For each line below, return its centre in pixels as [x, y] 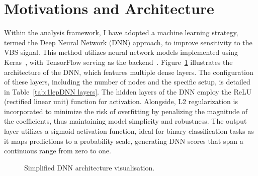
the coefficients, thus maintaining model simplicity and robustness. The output [125, 121]
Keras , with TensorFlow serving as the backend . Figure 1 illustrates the [118, 62]
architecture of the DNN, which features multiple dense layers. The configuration [129, 72]
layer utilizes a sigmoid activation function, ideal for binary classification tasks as [129, 131]
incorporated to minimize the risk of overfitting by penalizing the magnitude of [126, 111]
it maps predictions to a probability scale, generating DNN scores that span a [124, 141]
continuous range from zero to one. [58, 151]
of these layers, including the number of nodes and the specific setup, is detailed [127, 82]
